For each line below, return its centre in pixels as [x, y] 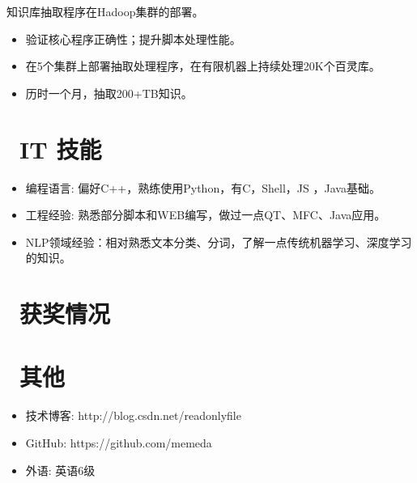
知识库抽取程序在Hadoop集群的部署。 [105, 11]
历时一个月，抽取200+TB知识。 [109, 93]
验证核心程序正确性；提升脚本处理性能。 [133, 38]
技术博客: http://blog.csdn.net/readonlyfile [133, 415]
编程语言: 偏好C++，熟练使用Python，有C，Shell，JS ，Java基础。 [203, 187]
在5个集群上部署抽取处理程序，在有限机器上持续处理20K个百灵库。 [203, 66]
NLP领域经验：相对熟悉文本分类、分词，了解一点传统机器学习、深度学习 [219, 241]
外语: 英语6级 [60, 470]
